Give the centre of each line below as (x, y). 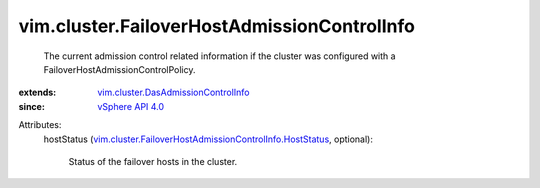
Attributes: (40, 125)
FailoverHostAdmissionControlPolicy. (119, 69)
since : (31, 106)
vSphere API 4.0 (131, 106)
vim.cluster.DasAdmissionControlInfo (173, 92)
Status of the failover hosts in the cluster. (153, 161)
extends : (37, 92)
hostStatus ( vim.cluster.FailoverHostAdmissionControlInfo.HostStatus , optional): (208, 139)
